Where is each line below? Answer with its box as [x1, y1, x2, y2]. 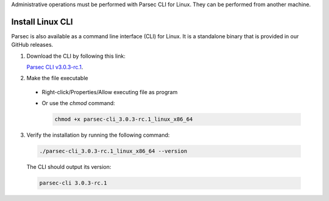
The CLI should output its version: [26, 163, 111, 171]
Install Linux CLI [11, 16, 73, 27]
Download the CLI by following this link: [26, 52, 126, 60]
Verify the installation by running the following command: [26, 131, 170, 139]
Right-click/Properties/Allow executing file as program [41, 88, 178, 95]
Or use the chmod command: [41, 100, 115, 107]
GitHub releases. [11, 41, 54, 49]
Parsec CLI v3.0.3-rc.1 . [26, 64, 83, 71]
